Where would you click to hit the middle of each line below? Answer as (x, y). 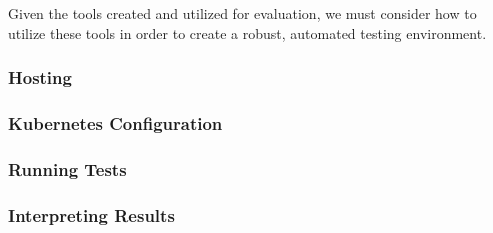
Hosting (40, 77)
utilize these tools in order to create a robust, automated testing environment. (247, 32)
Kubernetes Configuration (115, 122)
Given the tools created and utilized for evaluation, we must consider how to (242, 13)
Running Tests (67, 168)
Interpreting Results (91, 214)
